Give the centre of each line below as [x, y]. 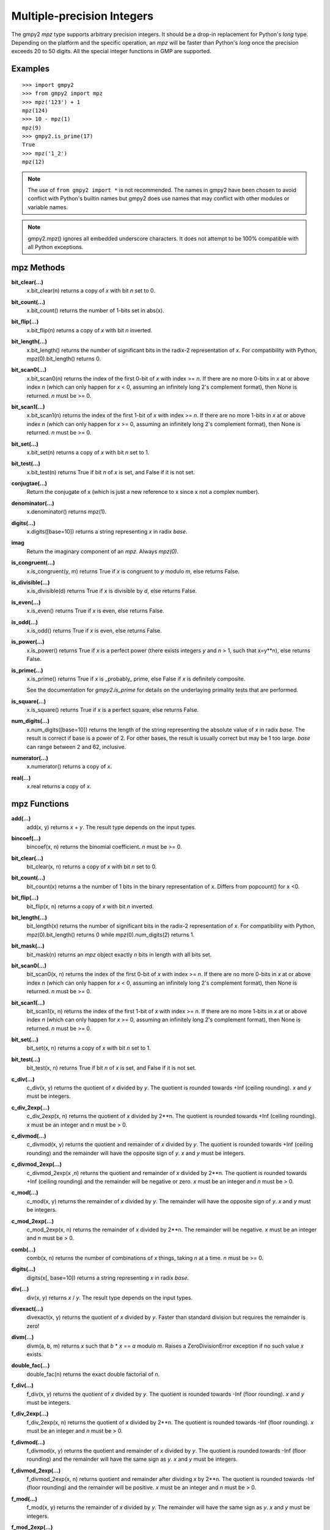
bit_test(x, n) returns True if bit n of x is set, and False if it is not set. [112, 1068]
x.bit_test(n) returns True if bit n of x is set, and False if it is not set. [111, 472]
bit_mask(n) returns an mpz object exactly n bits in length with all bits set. [119, 954]
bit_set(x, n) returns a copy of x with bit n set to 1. [89, 1048]
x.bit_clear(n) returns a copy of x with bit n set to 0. [91, 291]
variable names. [48, 207]
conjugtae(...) [29, 483]
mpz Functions [40, 804]
